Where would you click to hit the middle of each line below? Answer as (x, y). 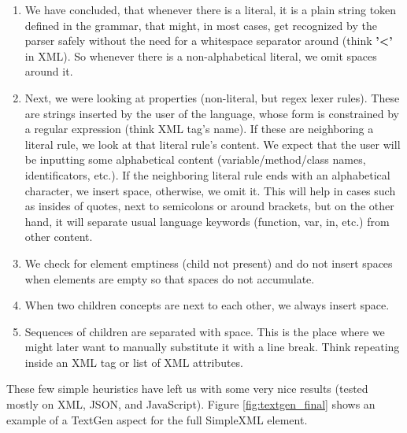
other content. (59, 237)
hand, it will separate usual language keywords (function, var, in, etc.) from (207, 221)
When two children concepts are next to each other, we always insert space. (207, 305)
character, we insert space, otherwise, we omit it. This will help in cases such (210, 190)
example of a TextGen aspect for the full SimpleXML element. (157, 419)
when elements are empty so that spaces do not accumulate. (170, 278)
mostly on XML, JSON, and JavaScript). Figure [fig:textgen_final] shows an (191, 404)
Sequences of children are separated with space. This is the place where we (205, 331)
